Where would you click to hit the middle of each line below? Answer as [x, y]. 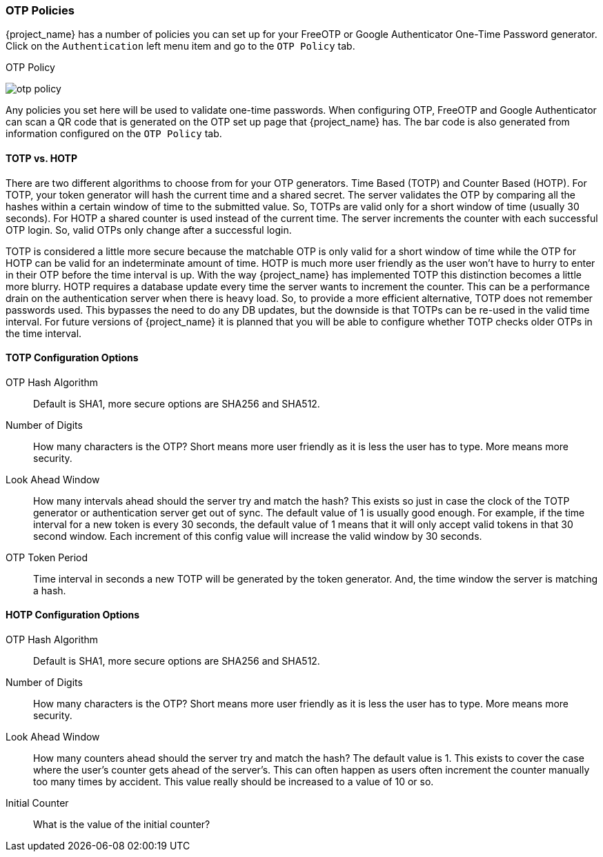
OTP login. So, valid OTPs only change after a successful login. [149, 230]
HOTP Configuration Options [73, 615]
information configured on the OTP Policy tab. [114, 134]
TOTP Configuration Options [72, 358]
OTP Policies [40, 10]
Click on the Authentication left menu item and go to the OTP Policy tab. [180, 46]
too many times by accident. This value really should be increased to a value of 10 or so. [234, 782]
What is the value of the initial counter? [122, 825]
